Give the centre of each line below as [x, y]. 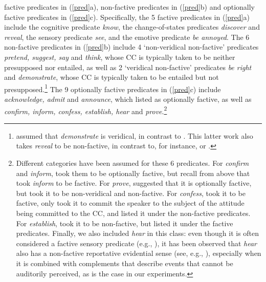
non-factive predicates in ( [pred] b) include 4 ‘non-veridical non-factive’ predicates [131, 47]
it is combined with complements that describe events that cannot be [125, 263]
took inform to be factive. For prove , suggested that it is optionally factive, [134, 183]
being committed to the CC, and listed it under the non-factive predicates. [133, 213]
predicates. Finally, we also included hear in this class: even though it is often [138, 233]
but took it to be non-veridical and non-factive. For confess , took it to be [131, 193]
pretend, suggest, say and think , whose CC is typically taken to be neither [120, 57]
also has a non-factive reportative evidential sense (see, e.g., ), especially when [139, 253]
